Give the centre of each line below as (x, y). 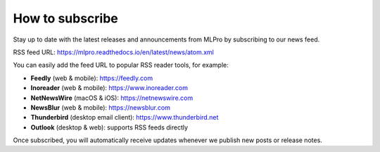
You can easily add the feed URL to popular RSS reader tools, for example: (121, 65)
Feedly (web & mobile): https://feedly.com (92, 78)
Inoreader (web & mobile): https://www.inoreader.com (109, 88)
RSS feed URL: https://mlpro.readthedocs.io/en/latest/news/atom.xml (113, 52)
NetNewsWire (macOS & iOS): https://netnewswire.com (112, 98)
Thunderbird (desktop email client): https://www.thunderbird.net (125, 118)
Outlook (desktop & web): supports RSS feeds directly (109, 127)
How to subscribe (66, 18)
